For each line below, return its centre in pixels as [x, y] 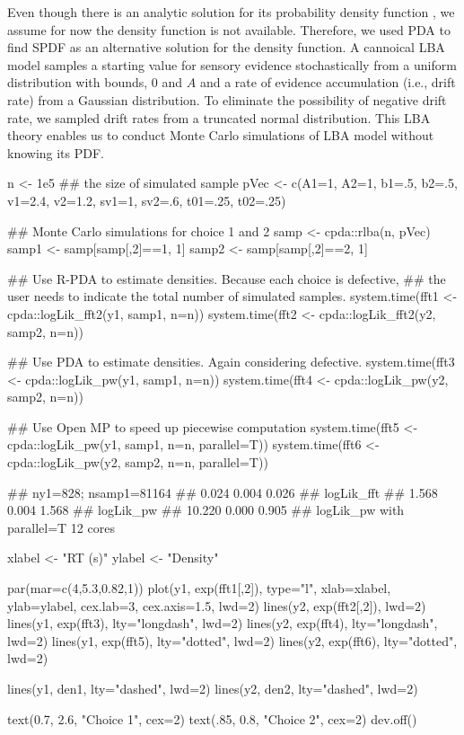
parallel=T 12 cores [61, 527]
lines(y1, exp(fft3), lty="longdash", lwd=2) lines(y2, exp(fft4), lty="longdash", [223, 623]
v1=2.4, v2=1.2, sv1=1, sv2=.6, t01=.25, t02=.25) [147, 200]
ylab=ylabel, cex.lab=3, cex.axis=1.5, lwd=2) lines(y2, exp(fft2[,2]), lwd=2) [217, 605]
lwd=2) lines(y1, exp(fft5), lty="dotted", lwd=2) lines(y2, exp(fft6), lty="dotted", [232, 640]
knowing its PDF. [56, 152]
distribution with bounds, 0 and [95, 82]
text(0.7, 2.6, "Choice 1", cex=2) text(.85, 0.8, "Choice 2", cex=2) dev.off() [212, 718]
